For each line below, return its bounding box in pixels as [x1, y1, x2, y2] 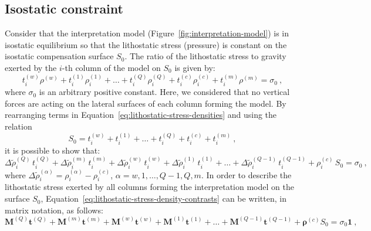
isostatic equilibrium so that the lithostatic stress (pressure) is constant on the [5, 38, 287, 50]
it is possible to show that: [5, 144, 100, 156]
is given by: [174, 61, 215, 73]
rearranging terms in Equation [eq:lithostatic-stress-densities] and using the [5, 108, 277, 121]
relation [5, 120, 32, 132]
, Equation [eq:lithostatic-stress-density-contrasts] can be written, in [41, 192, 286, 205]
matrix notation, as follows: [5, 203, 103, 216]
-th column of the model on [62, 61, 161, 73]
